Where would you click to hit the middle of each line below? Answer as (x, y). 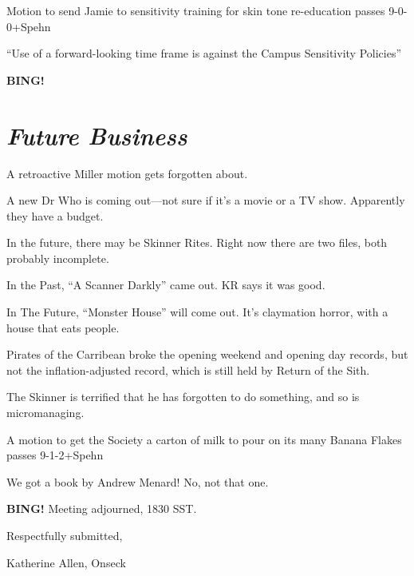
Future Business (97, 135)
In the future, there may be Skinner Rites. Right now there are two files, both (197, 242)
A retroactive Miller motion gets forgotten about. (127, 173)
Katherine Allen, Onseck (66, 562)
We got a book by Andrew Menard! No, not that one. (138, 481)
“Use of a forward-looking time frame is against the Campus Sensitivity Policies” (204, 53)
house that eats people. (63, 327)
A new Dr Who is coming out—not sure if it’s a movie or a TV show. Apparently (206, 200)
